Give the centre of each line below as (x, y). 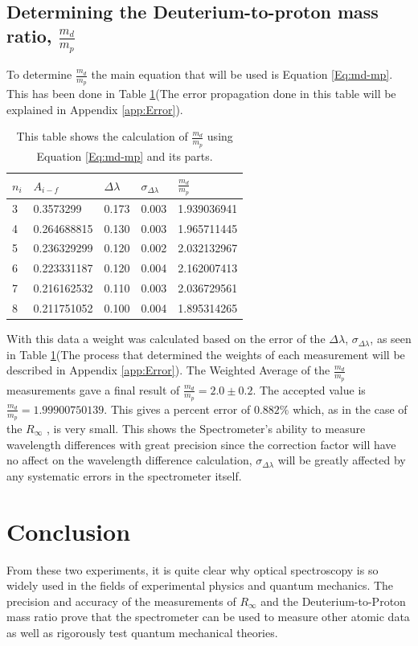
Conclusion (69, 531)
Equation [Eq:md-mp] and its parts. (125, 155)
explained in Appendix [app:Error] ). (95, 109)
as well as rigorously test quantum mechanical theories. (142, 632)
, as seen (391, 339)
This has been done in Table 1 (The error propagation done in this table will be (201, 94)
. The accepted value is (309, 389)
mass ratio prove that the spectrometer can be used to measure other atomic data (208, 617)
